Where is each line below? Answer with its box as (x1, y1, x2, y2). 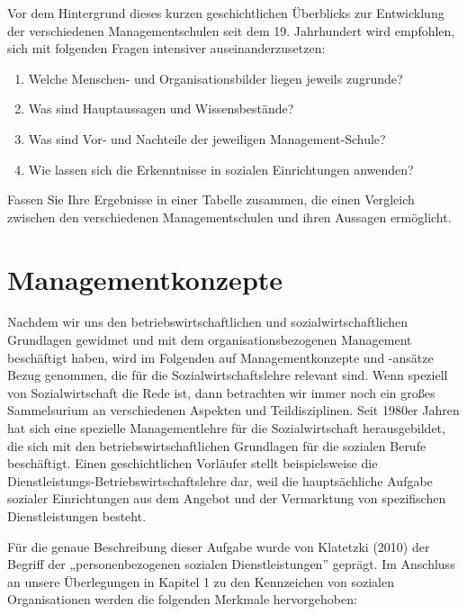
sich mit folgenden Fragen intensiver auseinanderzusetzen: (7, 39, 326, 58)
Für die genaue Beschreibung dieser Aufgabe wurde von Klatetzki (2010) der (7, 537, 430, 555)
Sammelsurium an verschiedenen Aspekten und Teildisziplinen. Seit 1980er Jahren (7, 401, 460, 420)
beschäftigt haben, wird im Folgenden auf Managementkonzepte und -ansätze (7, 348, 434, 366)
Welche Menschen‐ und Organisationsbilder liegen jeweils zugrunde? (28, 68, 403, 87)
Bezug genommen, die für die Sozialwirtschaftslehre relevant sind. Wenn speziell (7, 366, 448, 384)
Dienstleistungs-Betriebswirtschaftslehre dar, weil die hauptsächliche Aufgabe (7, 471, 433, 490)
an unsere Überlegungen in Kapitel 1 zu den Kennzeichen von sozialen (7, 572, 394, 591)
